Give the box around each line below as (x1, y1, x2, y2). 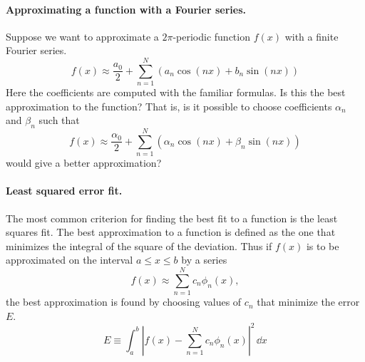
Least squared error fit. (6, 183, 123, 198)
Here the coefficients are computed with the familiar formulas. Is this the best (6, 85, 346, 100)
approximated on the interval (6, 252, 133, 267)
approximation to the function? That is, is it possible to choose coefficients (6, 98, 332, 113)
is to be (306, 238, 339, 253)
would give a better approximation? (6, 155, 162, 170)
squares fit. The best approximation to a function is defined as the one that (6, 224, 336, 239)
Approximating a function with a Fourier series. (6, 1, 246, 16)
